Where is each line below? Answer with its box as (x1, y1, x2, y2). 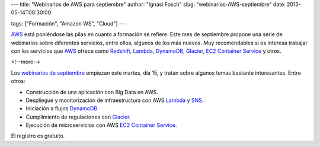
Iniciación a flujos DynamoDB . (25, 105, 99, 112)
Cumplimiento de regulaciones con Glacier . (25, 113, 131, 120)
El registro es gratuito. (11, 132, 65, 139)
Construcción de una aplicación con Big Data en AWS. (25, 88, 158, 95)
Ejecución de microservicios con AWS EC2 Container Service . (25, 122, 177, 129)
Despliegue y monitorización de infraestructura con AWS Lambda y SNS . (25, 97, 204, 104)
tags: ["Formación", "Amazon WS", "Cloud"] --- (11, 20, 127, 27)
